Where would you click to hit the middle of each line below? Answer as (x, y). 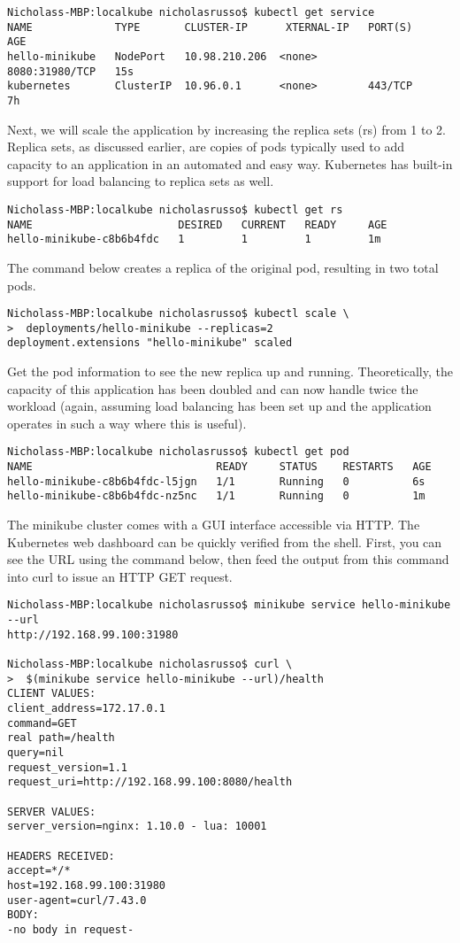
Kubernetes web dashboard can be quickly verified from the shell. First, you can (225, 541)
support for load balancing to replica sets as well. (141, 181)
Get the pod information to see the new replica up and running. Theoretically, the (230, 371)
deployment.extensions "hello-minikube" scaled (150, 343)
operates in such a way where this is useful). (127, 423)
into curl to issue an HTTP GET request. (120, 576)
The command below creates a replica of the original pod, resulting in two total (223, 267)
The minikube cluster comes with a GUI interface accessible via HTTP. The (214, 525)
